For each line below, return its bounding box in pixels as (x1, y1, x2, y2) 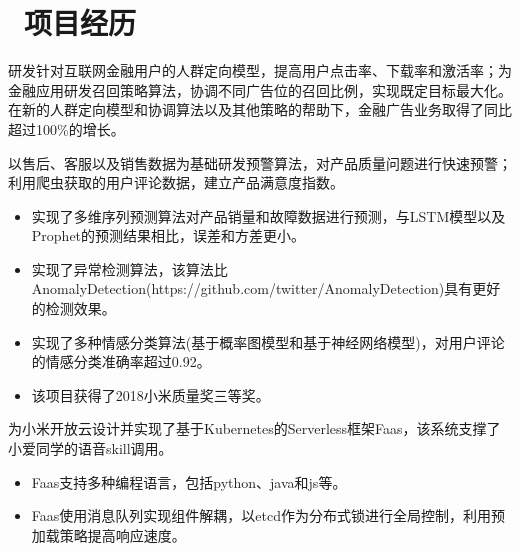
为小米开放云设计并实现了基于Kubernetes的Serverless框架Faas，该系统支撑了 (8, 418, 501, 439)
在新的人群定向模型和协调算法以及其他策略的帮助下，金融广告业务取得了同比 (8, 99, 512, 120)
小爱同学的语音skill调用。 (8, 438, 173, 459)
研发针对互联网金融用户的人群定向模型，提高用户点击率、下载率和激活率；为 (8, 60, 512, 81)
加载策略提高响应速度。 (31, 524, 186, 545)
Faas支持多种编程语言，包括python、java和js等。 (31, 471, 347, 492)
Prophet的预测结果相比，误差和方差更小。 (31, 225, 306, 246)
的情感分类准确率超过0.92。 (31, 351, 211, 372)
